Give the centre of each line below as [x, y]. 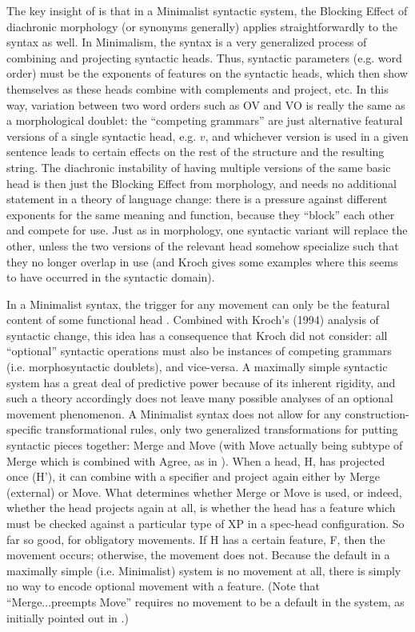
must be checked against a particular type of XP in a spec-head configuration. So [206, 523]
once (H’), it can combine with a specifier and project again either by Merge [193, 476]
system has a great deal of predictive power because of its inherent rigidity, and [201, 382]
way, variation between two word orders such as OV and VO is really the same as [206, 104]
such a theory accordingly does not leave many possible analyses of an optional [200, 398]
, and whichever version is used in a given [307, 136]
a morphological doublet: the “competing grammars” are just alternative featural [205, 120]
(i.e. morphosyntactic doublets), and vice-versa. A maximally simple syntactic [197, 367]
